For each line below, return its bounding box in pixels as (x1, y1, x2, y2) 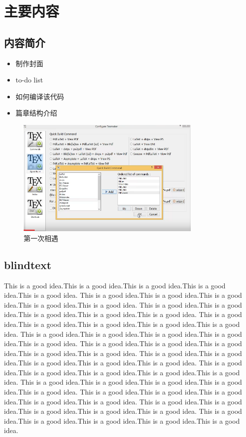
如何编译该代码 (15, 91, 64, 101)
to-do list (15, 75, 43, 85)
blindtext (4, 257, 52, 272)
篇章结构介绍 (15, 108, 57, 118)
